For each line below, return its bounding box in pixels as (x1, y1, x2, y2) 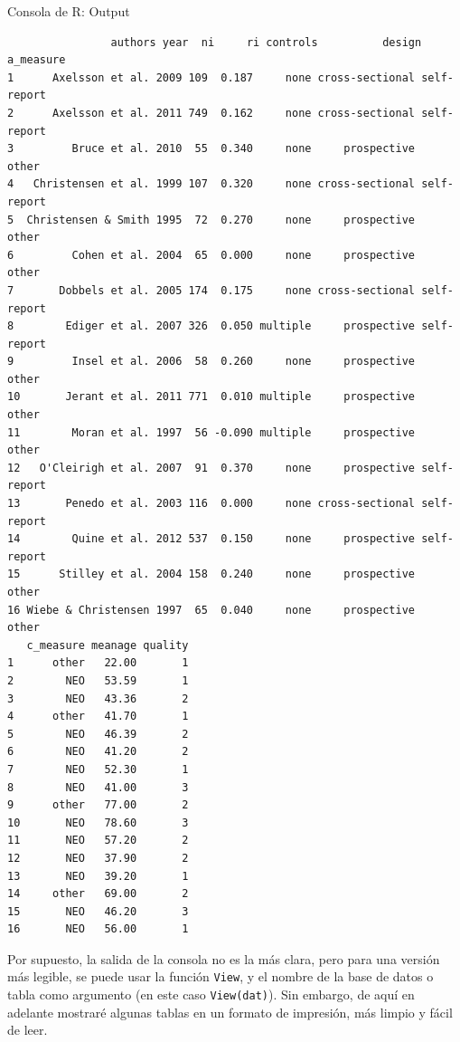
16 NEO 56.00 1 (7, 923, 189, 936)
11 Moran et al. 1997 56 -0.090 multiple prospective (7, 425, 416, 439)
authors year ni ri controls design (110, 35, 422, 49)
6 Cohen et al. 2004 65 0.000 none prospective (7, 248, 416, 262)
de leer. (7, 1020, 48, 1039)
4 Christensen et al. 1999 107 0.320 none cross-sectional (7, 177, 416, 191)
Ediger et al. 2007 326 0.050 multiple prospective (65, 320, 416, 333)
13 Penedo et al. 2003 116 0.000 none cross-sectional (7, 497, 416, 511)
